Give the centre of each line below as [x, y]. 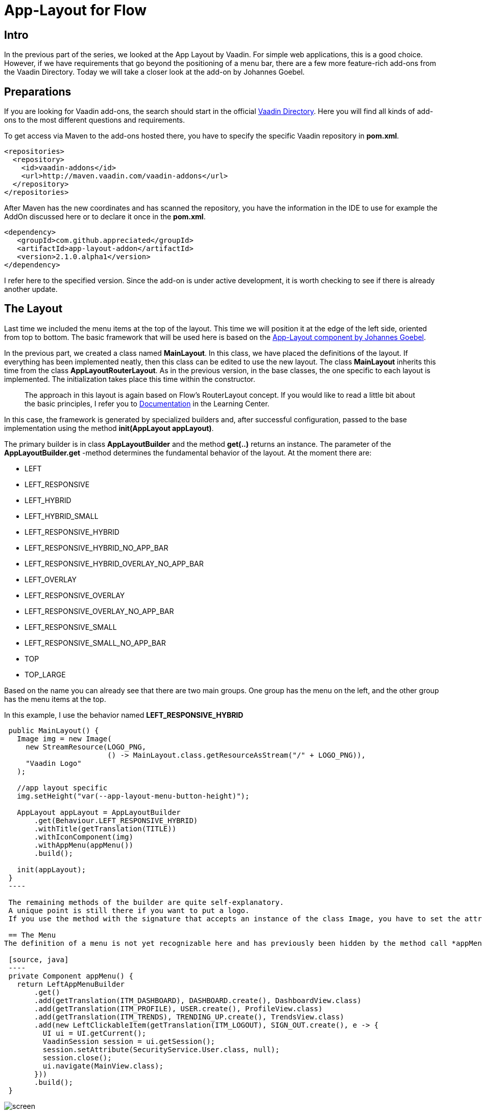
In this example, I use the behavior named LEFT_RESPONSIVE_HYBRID [124, 715]
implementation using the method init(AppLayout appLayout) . [109, 428]
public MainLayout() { [54, 730]
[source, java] [39, 959]
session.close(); [77, 1058]
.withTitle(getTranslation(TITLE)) [105, 828]
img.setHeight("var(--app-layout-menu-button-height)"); [133, 796]
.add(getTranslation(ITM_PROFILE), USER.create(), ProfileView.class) [178, 1008]
